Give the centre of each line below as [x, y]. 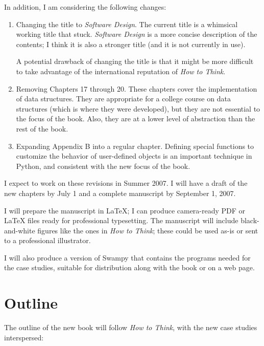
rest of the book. [42, 128]
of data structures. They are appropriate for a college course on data [123, 99]
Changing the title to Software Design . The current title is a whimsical [127, 24]
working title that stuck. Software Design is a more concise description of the [137, 34]
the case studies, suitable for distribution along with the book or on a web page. [129, 267]
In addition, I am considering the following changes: [85, 7]
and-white [20, 230]
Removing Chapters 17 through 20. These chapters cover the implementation [137, 88]
